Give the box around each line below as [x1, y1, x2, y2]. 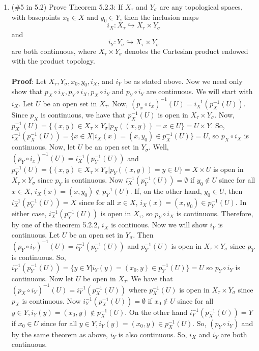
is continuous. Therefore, [176, 208, 253, 219]
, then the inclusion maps [120, 11, 199, 22]
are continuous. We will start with [146, 86, 253, 97]
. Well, [149, 141, 169, 152]
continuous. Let [11, 229, 60, 240]
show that [11, 86, 43, 97]
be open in [83, 273, 116, 283]
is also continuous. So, [118, 329, 187, 339]
